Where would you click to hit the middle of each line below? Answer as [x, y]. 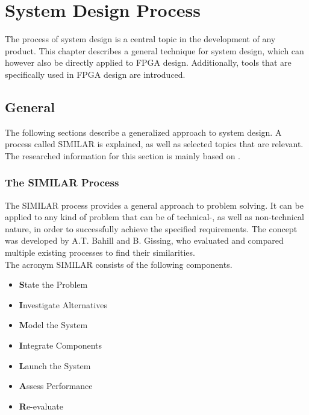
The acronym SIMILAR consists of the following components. [119, 264]
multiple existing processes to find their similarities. [100, 252]
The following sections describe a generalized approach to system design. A [143, 132]
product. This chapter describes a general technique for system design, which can [154, 50]
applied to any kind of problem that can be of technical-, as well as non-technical [154, 217]
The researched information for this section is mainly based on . [123, 155]
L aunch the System [55, 365]
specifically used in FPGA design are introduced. [95, 74]
